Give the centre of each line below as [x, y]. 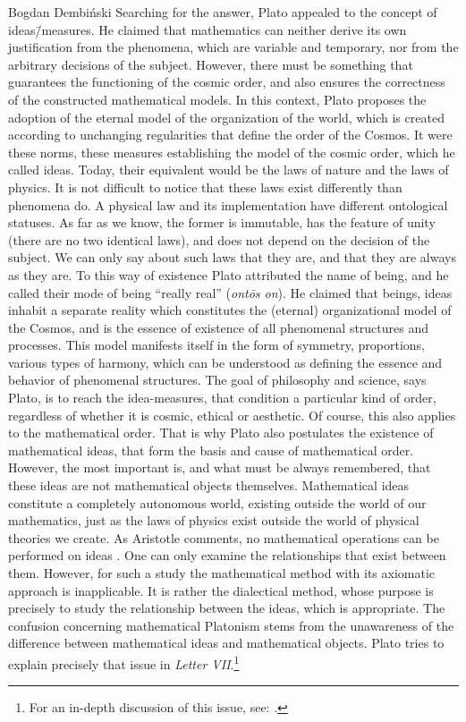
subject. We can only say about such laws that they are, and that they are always [232, 257]
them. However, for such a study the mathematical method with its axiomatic [222, 573]
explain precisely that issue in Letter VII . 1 [124, 662]
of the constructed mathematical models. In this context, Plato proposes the [217, 99]
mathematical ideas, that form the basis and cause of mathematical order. [211, 450]
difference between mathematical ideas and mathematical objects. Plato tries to [226, 643]
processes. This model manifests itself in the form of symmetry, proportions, [216, 345]
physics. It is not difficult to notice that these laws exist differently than [205, 187]
